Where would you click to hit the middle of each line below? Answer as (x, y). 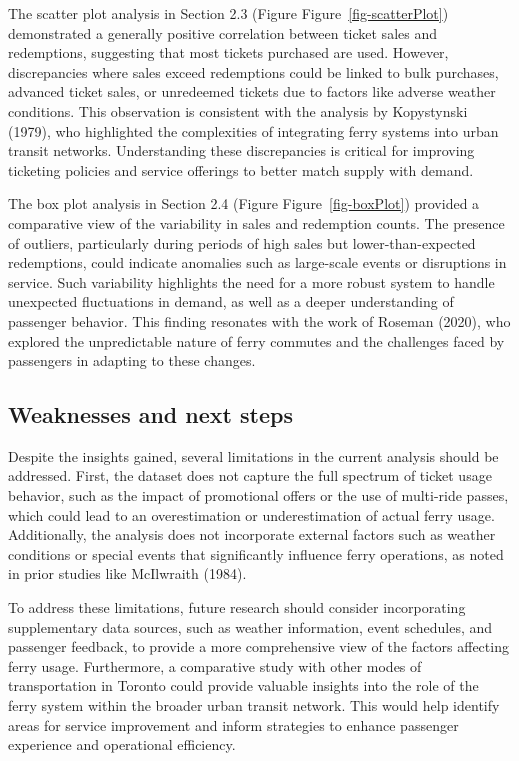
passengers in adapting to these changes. (132, 360)
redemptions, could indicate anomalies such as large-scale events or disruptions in (257, 262)
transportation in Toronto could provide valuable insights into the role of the (243, 685)
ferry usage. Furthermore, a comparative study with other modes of (215, 665)
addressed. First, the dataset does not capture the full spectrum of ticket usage (250, 475)
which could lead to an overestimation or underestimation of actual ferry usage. (251, 514)
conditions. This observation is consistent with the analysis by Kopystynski (238, 110)
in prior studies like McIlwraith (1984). (127, 573)
